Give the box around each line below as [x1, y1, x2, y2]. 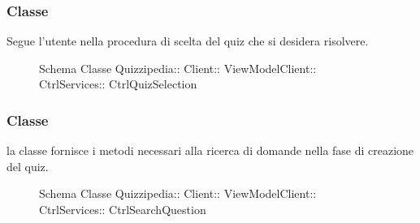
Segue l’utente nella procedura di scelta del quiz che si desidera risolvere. [6, 32, 369, 49]
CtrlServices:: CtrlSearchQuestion [39, 201, 206, 217]
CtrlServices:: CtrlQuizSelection [39, 75, 197, 92]
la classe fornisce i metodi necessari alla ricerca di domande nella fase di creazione [6, 142, 414, 159]
